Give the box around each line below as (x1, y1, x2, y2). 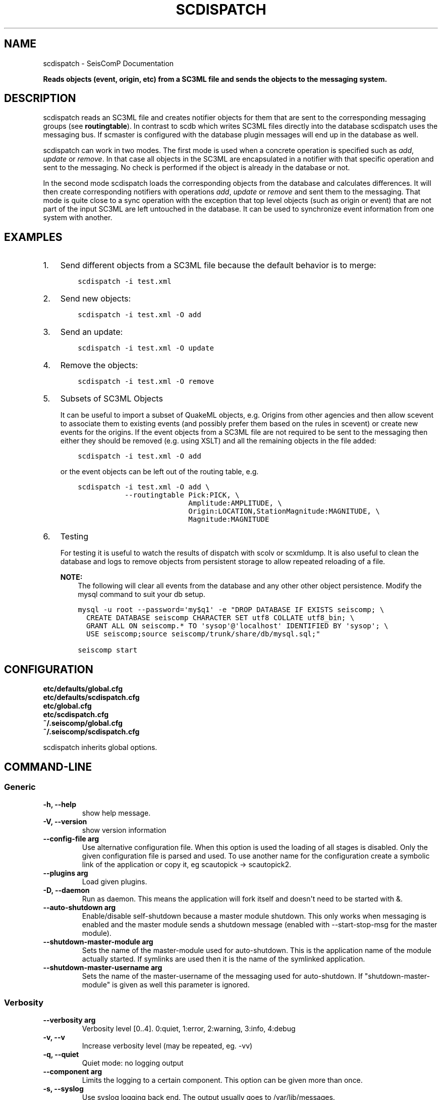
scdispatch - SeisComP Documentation (43, 59, 174, 68)
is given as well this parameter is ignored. (112, 980, 250, 989)
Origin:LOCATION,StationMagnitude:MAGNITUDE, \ (188, 507, 380, 516)
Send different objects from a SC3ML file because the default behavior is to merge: (60, 260, 376, 271)
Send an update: (60, 327, 123, 337)
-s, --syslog (43, 1084, 84, 1093)
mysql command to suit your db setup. (78, 590, 205, 599)
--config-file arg (43, 834, 99, 843)
